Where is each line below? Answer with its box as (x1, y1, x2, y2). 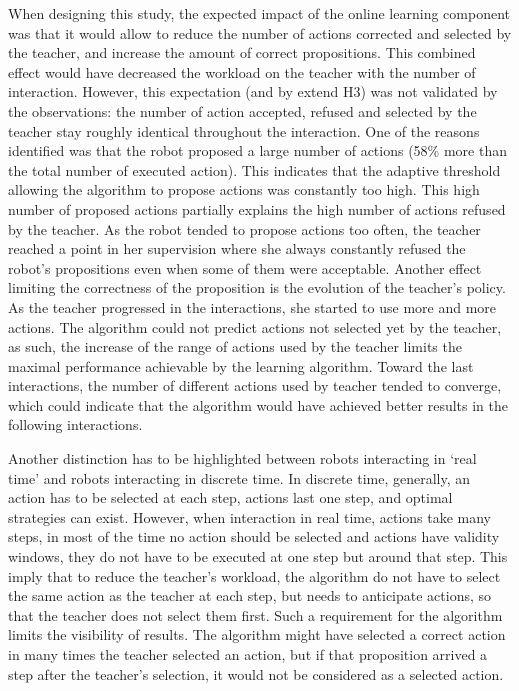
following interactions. (8, 414, 143, 435)
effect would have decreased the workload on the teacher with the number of (8, 61, 476, 82)
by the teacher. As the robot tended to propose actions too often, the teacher (8, 218, 481, 239)
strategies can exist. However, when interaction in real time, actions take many (8, 506, 492, 527)
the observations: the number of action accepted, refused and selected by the (8, 100, 477, 121)
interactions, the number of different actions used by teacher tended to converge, (8, 375, 502, 396)
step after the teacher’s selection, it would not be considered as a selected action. (8, 663, 504, 684)
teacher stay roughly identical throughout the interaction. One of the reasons (8, 120, 480, 141)
